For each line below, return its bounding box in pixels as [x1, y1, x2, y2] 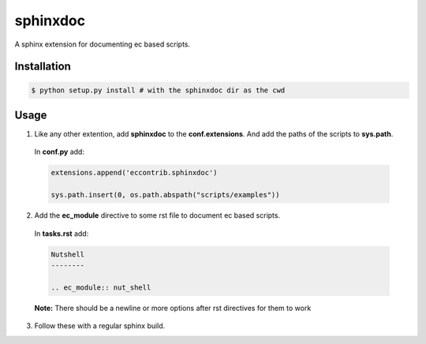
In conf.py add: [34, 147, 84, 157]
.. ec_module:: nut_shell [50, 282, 151, 292]
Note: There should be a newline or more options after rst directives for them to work [34, 303, 312, 312]
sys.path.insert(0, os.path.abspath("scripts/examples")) [50, 190, 280, 200]
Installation [14, 60, 71, 73]
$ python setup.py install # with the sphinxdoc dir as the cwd [31, 85, 286, 95]
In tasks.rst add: [34, 229, 89, 238]
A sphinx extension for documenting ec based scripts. [14, 39, 191, 49]
